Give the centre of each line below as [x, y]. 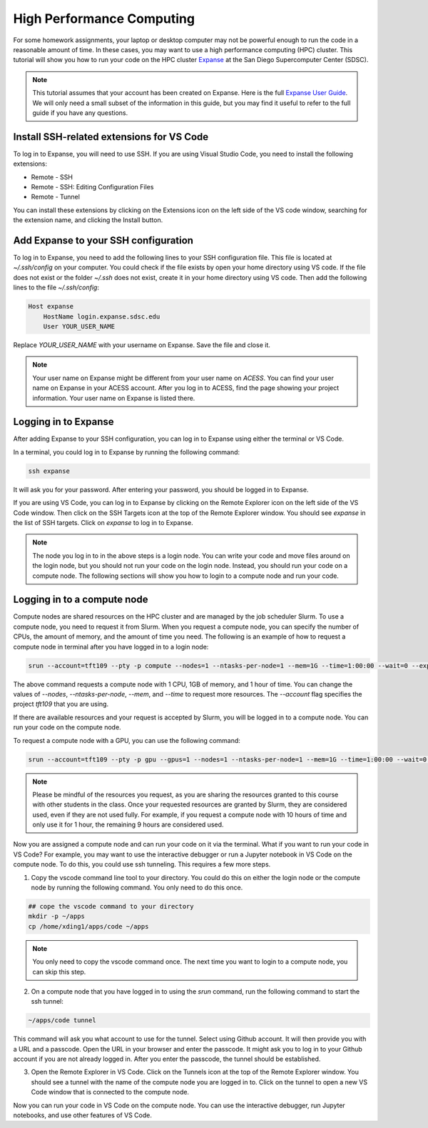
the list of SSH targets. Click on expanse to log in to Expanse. [103, 522]
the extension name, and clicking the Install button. [88, 220]
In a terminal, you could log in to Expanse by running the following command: [127, 452]
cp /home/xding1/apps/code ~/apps [88, 926]
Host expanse [51, 306]
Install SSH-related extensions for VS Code [111, 137]
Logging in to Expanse [63, 422]
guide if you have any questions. [80, 113]
